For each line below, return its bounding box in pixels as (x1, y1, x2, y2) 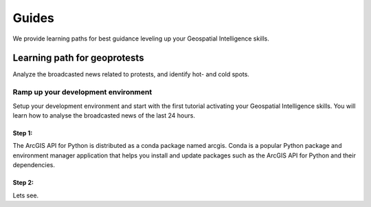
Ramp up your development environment (12, 87, 153, 97)
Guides (12, 10, 55, 25)
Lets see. (12, 191, 39, 199)
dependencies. (12, 161, 55, 169)
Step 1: (12, 129, 33, 137)
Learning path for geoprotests (12, 52, 144, 64)
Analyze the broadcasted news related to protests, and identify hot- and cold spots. (12, 70, 250, 78)
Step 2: (12, 179, 34, 187)
